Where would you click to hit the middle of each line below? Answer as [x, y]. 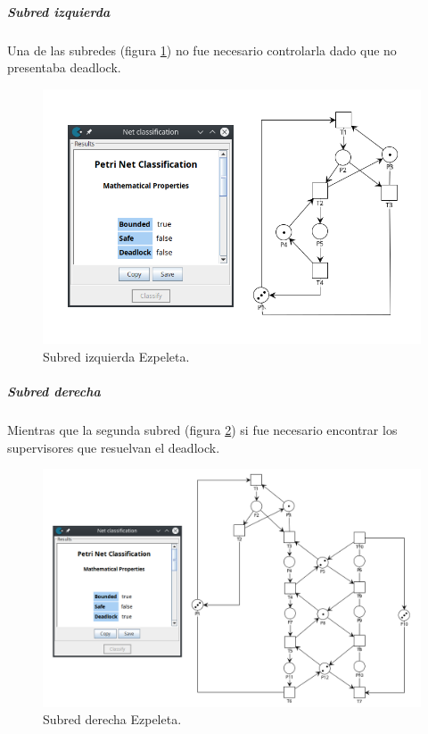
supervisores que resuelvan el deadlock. [114, 447]
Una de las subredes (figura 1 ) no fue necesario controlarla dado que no [202, 50]
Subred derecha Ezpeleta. [112, 719]
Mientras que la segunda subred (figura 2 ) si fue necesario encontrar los [202, 429]
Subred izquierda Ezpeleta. [116, 356]
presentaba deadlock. [64, 67]
